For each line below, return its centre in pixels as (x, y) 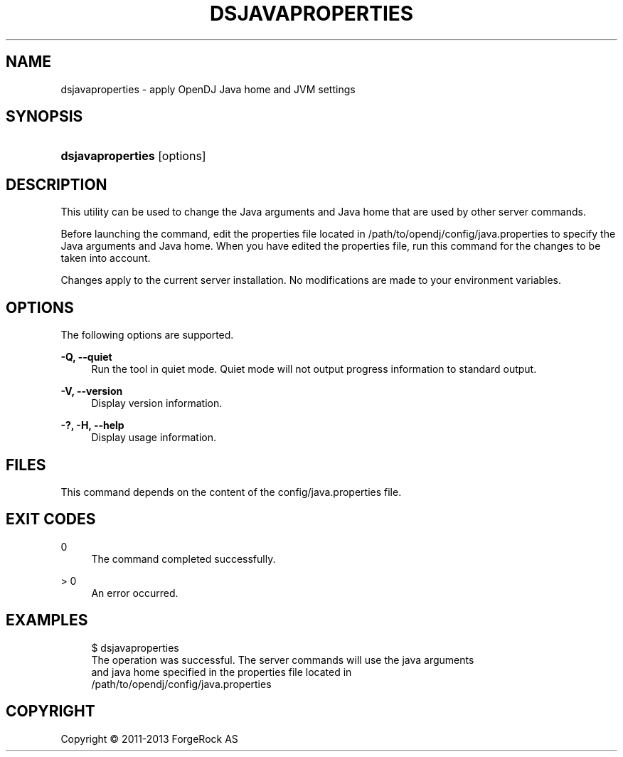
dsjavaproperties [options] (133, 156)
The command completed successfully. (183, 559)
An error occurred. (135, 593)
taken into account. (106, 258)
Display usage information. (154, 438)
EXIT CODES (51, 519)
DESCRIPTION (57, 184)
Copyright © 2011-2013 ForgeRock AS (149, 739)
